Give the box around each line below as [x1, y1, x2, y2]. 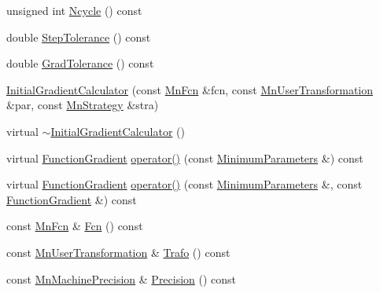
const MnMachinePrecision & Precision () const [6, 270, 237, 287]
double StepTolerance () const [6, 28, 151, 45]
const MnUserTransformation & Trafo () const [6, 244, 231, 260]
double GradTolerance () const [6, 55, 154, 71]
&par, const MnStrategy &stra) [6, 97, 159, 113]
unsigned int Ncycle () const [6, 2, 142, 18]
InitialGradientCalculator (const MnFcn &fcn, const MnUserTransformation [6, 81, 374, 97]
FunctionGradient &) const [6, 191, 137, 207]
